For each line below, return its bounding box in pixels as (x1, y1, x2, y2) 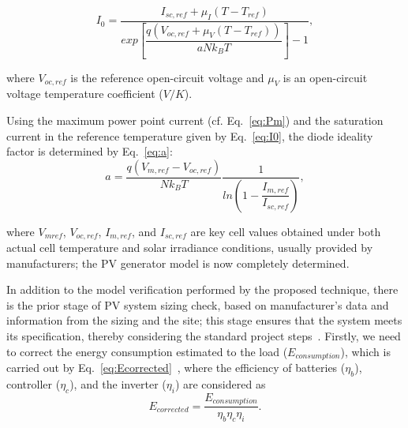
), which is (340, 343, 391, 359)
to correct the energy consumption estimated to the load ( (6, 343, 288, 359)
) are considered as (174, 375, 266, 392)
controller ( (6, 375, 61, 392)
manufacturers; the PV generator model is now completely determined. (6, 254, 350, 271)
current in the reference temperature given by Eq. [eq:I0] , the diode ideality (6, 127, 373, 144)
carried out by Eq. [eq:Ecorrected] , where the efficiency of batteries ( (6, 359, 346, 376)
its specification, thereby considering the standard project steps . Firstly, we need (6, 328, 401, 344)
